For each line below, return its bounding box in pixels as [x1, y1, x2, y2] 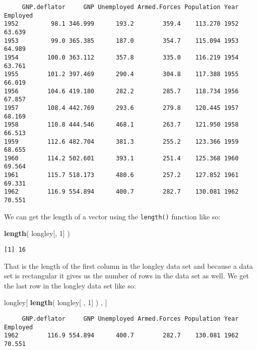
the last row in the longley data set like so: [4, 280, 136, 290]
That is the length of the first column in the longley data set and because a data [4, 260, 253, 271]
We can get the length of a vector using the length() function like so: [4, 211, 221, 221]
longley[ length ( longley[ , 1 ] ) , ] [4, 297, 107, 308]
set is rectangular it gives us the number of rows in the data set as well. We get [4, 270, 249, 281]
